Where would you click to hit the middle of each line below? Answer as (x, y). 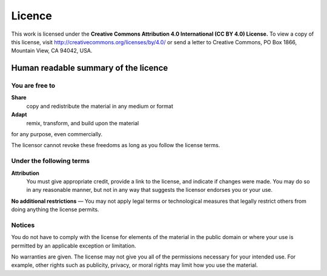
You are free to (33, 86)
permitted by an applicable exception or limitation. (74, 246)
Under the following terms (51, 161)
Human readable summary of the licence (90, 68)
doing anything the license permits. (55, 209)
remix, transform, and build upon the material (83, 123)
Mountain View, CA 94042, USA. (52, 51)
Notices (23, 225)
